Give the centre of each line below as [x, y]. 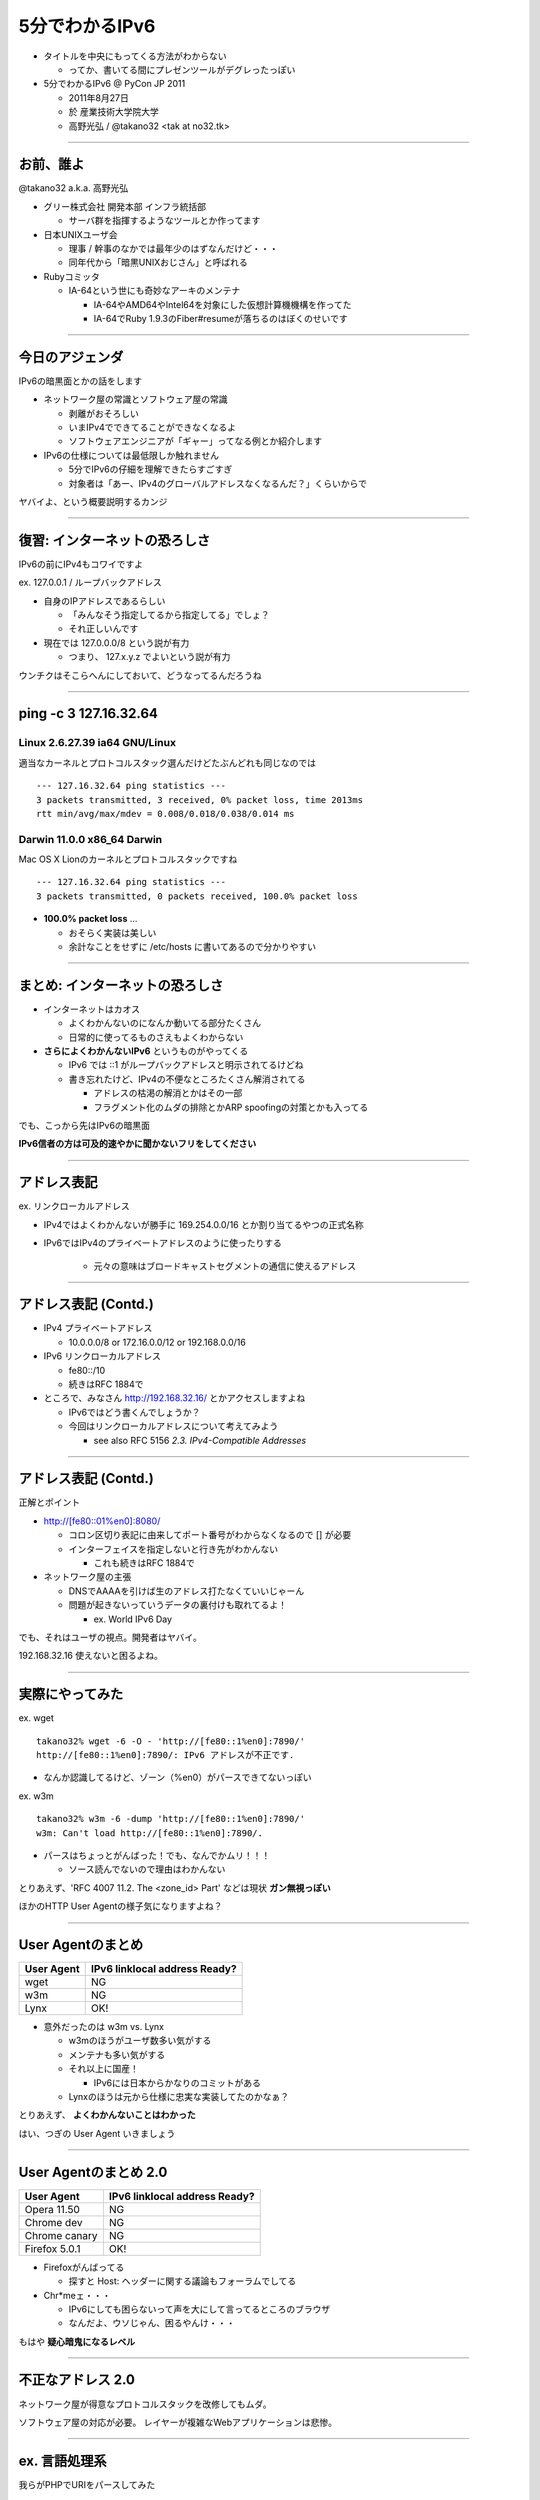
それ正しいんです [103, 629]
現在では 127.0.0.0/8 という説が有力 [116, 642]
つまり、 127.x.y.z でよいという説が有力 [149, 657]
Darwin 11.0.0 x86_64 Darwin [90, 839]
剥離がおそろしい [103, 413]
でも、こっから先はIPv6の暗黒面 [84, 1126]
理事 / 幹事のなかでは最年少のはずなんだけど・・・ [173, 248]
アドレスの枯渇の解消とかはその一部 [168, 1093]
